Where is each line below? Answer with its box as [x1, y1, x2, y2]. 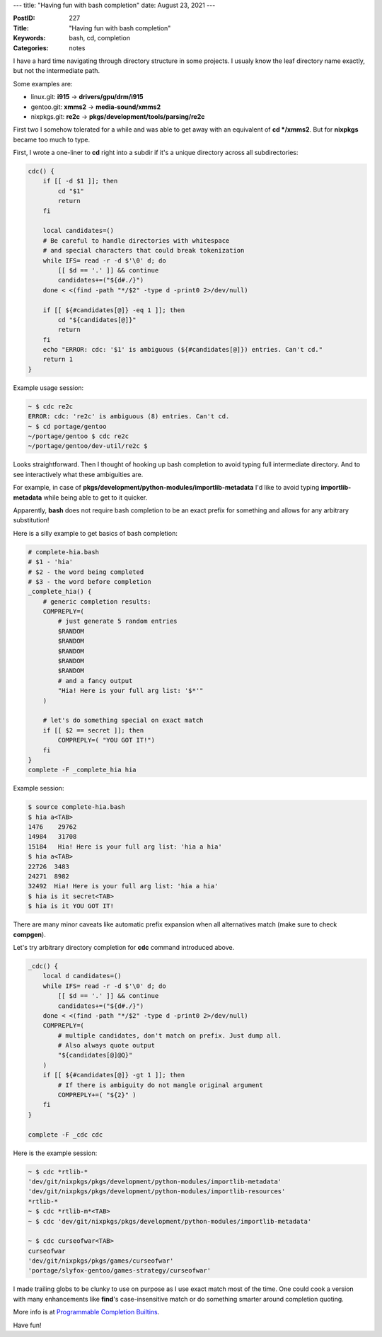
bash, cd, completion [69, 34, 131, 42]
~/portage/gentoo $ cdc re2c [28, 432, 129, 440]
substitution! [13, 516, 50, 524]
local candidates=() [42, 226, 115, 235]
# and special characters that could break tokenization [42, 246, 245, 255]
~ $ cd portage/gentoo [28, 422, 107, 430]
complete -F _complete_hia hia [28, 766, 137, 774]
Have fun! [13, 1321, 42, 1329]
